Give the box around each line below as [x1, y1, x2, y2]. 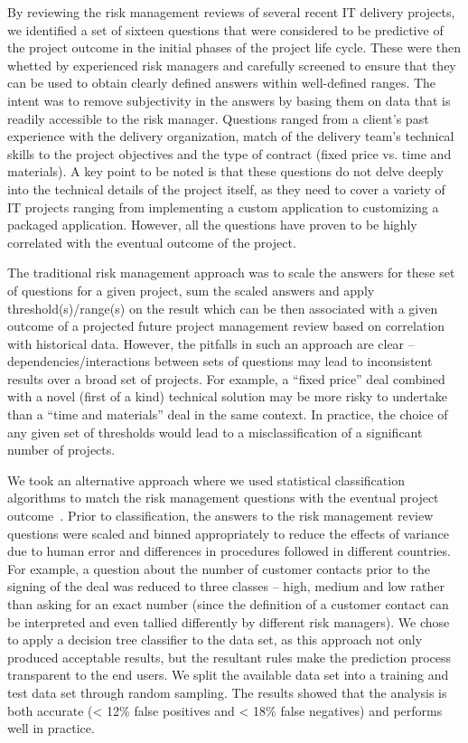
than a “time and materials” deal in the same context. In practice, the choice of [7, 405, 448, 424]
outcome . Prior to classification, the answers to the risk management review [7, 506, 434, 525]
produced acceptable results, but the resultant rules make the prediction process [7, 647, 452, 666]
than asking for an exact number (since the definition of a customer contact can [7, 595, 449, 613]
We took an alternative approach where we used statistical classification [7, 470, 405, 489]
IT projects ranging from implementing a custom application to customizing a [7, 197, 439, 216]
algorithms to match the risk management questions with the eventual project [7, 488, 439, 507]
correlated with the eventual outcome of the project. [7, 232, 296, 251]
